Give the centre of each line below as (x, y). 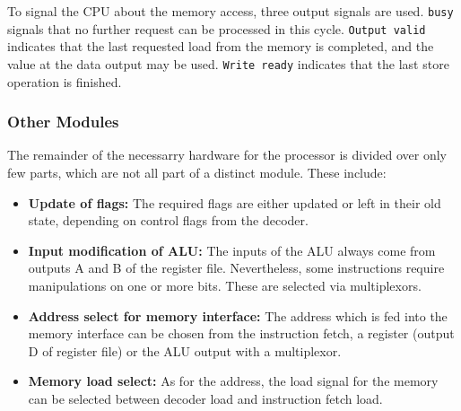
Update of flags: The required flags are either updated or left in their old (235, 202)
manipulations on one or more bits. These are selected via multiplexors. (225, 285)
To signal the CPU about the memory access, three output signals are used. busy (230, 11)
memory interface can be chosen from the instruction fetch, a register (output (241, 333)
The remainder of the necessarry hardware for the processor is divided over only (227, 155)
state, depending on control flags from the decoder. (168, 220)
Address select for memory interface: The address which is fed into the (238, 315)
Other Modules (63, 122)
